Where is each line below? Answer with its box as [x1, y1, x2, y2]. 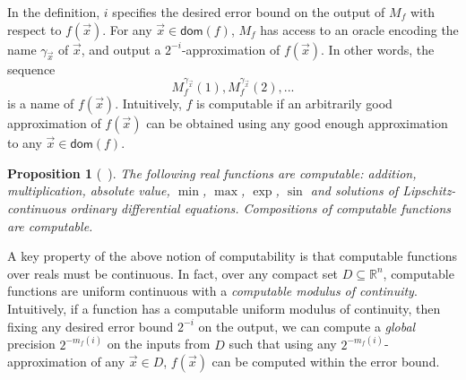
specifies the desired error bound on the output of [112, 3, 385, 21]
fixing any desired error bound [7, 316, 174, 335]
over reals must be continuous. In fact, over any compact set [7, 263, 339, 282]
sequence [7, 59, 56, 78]
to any [7, 134, 42, 152]
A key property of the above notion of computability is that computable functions [7, 246, 457, 265]
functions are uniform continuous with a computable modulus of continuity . [7, 281, 418, 300]
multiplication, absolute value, [7, 181, 170, 200]
